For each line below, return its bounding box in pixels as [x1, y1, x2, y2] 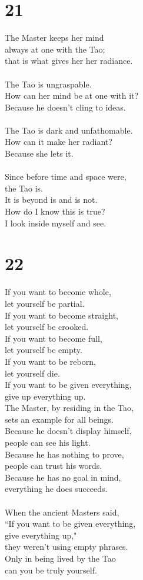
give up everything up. [5, 390, 86, 402]
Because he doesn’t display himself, [5, 425, 132, 437]
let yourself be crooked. [5, 320, 89, 333]
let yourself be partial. [5, 297, 85, 309]
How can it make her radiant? [5, 135, 112, 148]
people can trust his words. [5, 459, 102, 472]
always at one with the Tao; [5, 43, 105, 55]
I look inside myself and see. [5, 216, 107, 229]
